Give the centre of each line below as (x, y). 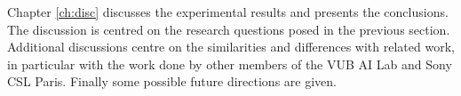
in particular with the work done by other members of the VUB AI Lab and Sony (230, 64)
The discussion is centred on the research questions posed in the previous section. (229, 29)
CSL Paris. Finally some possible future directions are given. (172, 81)
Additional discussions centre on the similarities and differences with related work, (231, 47)
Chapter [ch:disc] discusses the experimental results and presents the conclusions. (228, 12)
